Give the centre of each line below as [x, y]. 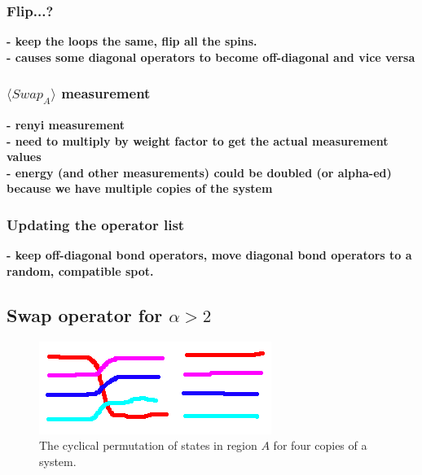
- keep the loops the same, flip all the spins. [132, 41]
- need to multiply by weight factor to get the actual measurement [198, 140]
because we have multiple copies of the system [140, 188]
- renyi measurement [66, 124]
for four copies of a [320, 445]
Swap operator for [85, 314]
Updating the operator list [96, 224]
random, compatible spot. [80, 270]
